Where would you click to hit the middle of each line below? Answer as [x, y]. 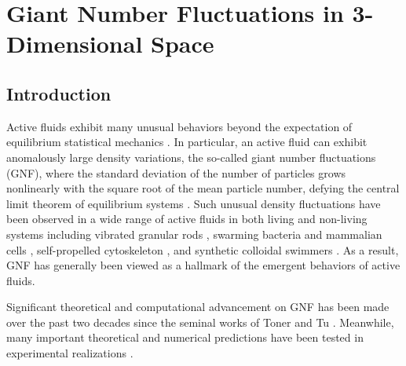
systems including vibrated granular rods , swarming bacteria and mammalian [194, 234]
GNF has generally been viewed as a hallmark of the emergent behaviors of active [203, 265]
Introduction [59, 93]
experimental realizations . [70, 353]
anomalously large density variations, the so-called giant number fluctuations [191, 157]
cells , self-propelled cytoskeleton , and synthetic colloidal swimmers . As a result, [203, 249]
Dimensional [75, 44]
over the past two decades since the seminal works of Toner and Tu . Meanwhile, [200, 322]
